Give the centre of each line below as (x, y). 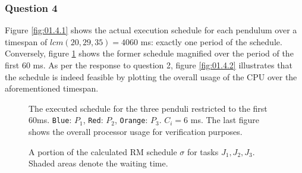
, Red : (93, 120)
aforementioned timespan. (52, 88)
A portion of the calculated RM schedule (103, 151)
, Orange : (131, 120)
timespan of (26, 41)
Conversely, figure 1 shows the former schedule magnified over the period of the (149, 53)
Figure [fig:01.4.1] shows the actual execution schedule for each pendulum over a (151, 30)
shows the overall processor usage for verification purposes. (136, 132)
